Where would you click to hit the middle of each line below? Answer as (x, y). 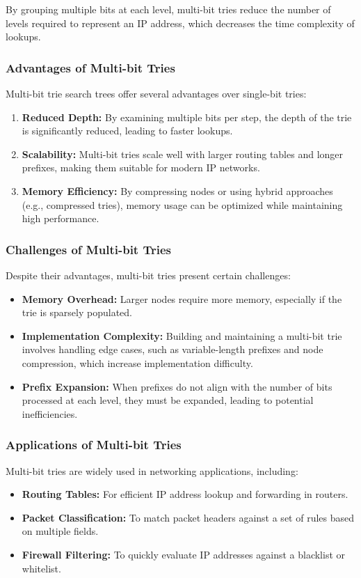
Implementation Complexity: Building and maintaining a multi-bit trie (182, 335)
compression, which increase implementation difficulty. (137, 362)
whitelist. (41, 568)
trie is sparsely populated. (77, 312)
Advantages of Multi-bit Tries (90, 67)
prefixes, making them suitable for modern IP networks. (141, 167)
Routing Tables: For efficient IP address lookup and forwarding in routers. (185, 494)
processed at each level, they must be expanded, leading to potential (168, 400)
